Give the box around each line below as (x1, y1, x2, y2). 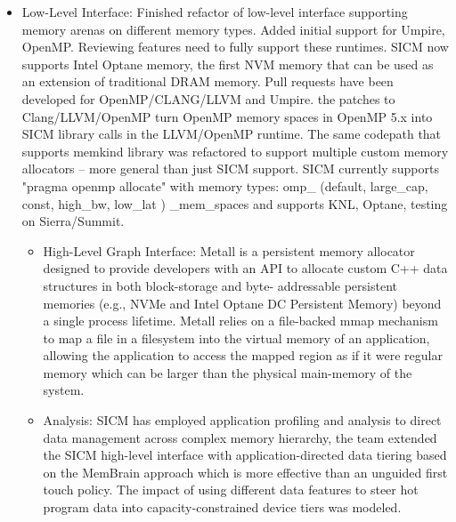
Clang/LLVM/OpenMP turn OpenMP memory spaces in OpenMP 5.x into (21, 107, 433, 125)
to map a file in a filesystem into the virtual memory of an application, (43, 328, 430, 347)
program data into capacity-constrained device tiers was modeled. (43, 498, 402, 517)
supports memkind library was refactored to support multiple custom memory (21, 141, 449, 160)
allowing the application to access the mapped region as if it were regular (43, 346, 443, 365)
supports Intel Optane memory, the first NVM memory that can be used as (21, 54, 434, 73)
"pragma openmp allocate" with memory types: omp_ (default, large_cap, (21, 176, 428, 195)
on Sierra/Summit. (21, 212, 125, 230)
